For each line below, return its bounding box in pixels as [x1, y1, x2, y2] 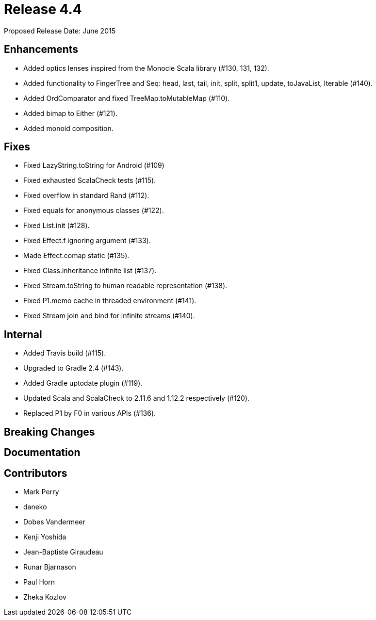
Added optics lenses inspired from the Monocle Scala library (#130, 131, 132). [23, 64, 269, 72]
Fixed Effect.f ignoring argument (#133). [23, 236, 151, 245]
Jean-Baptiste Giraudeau [23, 547, 103, 556]
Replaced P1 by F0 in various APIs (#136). [23, 409, 156, 418]
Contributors [4, 467, 67, 479]
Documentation [4, 446, 81, 459]
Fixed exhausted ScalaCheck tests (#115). [23, 176, 156, 185]
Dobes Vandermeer [23, 517, 85, 526]
